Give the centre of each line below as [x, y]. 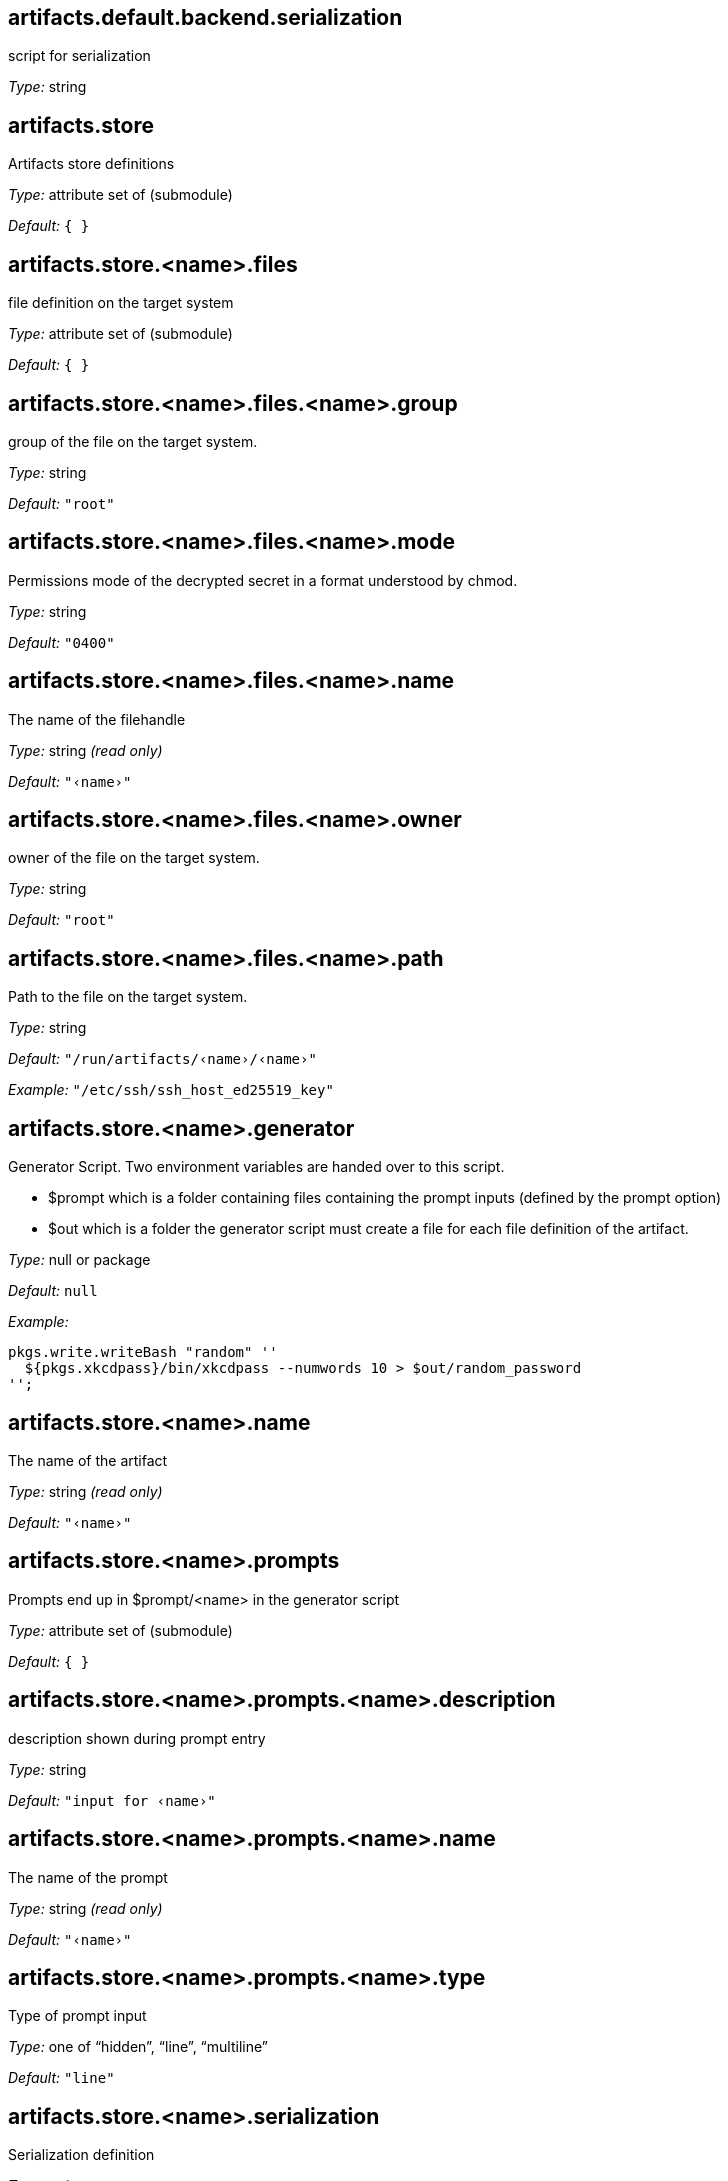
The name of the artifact [88, 1461]
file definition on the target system [121, 303]
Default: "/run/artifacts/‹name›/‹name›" [162, 1059]
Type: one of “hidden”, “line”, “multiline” [138, 2047]
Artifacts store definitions [91, 164]
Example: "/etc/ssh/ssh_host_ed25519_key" [171, 1090]
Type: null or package [79, 1260]
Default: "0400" [61, 642]
